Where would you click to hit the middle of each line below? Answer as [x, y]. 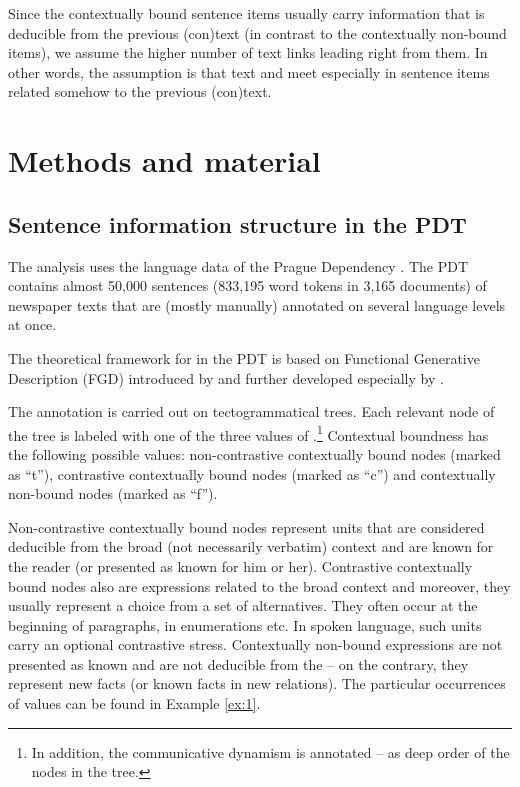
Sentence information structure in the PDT [237, 223]
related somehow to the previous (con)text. [140, 91]
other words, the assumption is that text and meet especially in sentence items [249, 71]
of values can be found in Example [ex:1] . [134, 703]
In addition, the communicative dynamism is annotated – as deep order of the [270, 751]
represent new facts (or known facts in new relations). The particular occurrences [257, 683]
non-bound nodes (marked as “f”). [113, 493]
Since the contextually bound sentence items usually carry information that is [246, 13]
